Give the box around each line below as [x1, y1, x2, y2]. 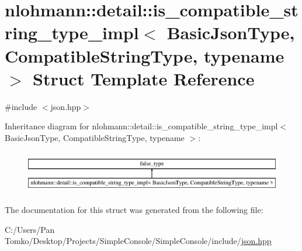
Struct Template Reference [33, 66, 255, 90]
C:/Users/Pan [5, 223, 55, 235]
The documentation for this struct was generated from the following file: [5, 204, 263, 216]
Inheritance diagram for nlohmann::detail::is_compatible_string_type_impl [5, 120, 278, 132]
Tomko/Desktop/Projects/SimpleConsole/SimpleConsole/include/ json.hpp [5, 235, 272, 247]
